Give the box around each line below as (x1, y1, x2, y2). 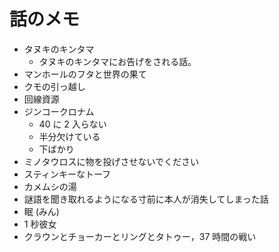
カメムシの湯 (23, 180, 77, 192)
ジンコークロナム (23, 105, 95, 117)
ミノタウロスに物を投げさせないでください (23, 155, 200, 167)
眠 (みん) (23, 205, 60, 217)
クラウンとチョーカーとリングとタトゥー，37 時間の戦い (23, 230, 257, 242)
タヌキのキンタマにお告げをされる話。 (38, 55, 197, 67)
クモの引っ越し (23, 80, 86, 92)
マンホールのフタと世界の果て (23, 68, 147, 80)
